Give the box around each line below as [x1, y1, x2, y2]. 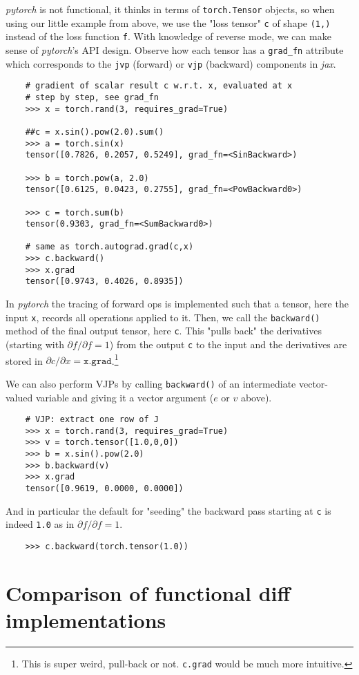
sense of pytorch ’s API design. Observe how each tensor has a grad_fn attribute [6, 42, 344, 57]
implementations [6, 606, 166, 634]
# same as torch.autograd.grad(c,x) [25, 242, 194, 252]
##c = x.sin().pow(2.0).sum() [25, 126, 164, 137]
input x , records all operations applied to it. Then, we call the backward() [6, 310, 320, 324]
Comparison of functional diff [6, 578, 291, 607]
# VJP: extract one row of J [25, 415, 159, 425]
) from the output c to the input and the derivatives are [109, 337, 347, 351]
